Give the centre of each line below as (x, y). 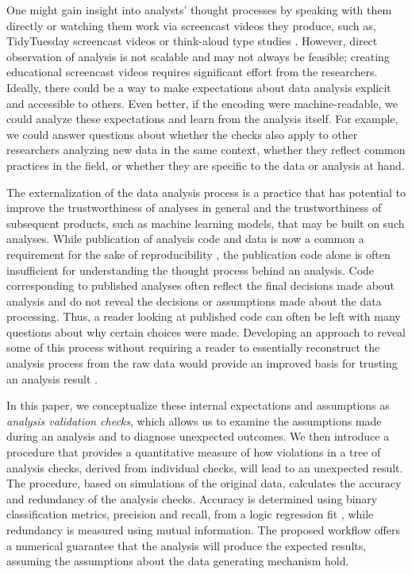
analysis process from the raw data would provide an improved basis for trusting (202, 363)
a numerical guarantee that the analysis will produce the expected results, (187, 545)
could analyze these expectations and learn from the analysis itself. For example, (202, 119)
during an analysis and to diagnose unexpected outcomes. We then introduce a (198, 436)
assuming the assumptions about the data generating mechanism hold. (178, 561)
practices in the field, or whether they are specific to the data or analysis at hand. (206, 165)
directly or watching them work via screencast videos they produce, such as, (191, 25)
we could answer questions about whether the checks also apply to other (182, 134)
